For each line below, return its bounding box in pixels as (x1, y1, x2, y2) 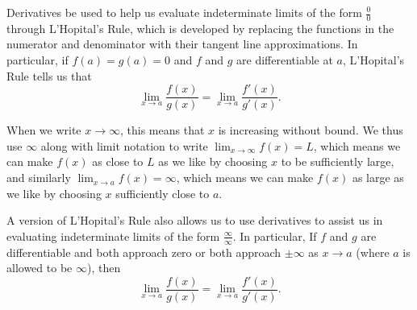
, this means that (120, 122, 205, 138)
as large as (352, 169, 404, 186)
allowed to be (6, 259, 73, 276)
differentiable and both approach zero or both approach (6, 243, 281, 260)
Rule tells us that (6, 67, 92, 84)
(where (356, 243, 390, 260)
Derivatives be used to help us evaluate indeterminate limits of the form (6, 4, 362, 20)
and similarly (6, 169, 71, 186)
